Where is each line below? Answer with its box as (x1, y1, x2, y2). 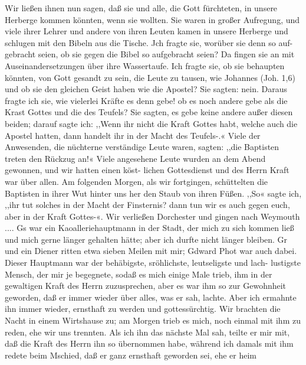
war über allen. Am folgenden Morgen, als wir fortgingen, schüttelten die (5, 175, 268, 187)
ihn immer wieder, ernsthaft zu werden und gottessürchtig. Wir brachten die (5, 302, 281, 315)
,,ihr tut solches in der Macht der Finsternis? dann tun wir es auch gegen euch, (5, 198, 290, 211)
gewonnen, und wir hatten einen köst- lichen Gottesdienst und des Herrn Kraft (5, 164, 289, 176)
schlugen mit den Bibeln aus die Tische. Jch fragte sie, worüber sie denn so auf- (5, 36, 293, 48)
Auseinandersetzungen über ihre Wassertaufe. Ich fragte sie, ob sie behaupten (5, 59, 285, 71)
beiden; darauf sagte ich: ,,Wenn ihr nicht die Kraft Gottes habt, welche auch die (5, 117, 298, 129)
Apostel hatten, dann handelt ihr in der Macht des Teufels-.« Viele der (5, 129, 261, 141)
